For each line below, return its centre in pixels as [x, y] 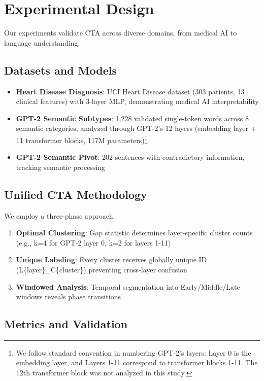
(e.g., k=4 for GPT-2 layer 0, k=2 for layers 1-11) [93, 242]
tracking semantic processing [61, 167]
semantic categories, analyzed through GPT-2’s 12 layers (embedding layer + [136, 128]
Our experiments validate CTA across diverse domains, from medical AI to [121, 33]
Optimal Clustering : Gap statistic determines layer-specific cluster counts [134, 233]
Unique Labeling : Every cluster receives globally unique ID [111, 259]
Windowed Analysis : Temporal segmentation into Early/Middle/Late [128, 286]
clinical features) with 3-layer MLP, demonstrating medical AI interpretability [137, 101]
